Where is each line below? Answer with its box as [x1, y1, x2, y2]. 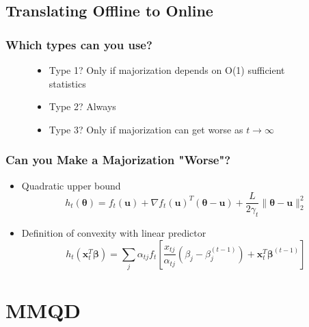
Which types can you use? [5, 36, 152, 53]
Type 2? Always [49, 99, 116, 114]
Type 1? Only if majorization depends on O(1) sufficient [49, 63, 285, 77]
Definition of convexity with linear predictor [21, 226, 206, 240]
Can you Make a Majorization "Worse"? [5, 151, 231, 168]
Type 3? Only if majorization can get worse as [49, 122, 243, 136]
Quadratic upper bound [21, 178, 121, 192]
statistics [49, 76, 86, 90]
